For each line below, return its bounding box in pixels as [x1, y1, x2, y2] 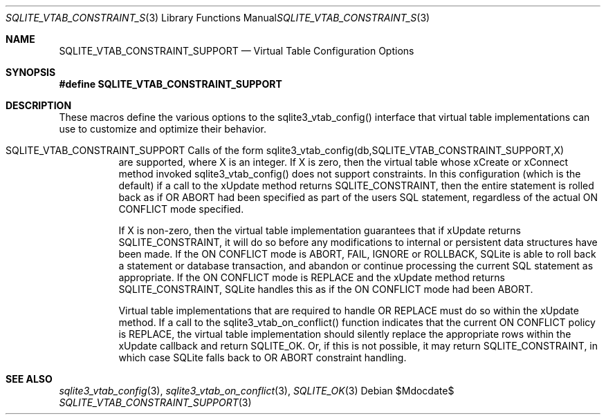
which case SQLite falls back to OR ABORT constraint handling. [118, 352, 407, 363]
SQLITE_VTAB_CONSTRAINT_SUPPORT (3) [59, 397, 252, 408]
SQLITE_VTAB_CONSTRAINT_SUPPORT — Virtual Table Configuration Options [59, 45, 414, 57]
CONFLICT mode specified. [118, 203, 244, 215]
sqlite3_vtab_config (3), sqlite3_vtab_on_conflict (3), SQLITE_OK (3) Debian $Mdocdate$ [59, 385, 454, 397]
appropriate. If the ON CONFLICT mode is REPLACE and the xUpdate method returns [118, 271, 505, 283]
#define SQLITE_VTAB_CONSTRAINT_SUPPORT [59, 78, 282, 90]
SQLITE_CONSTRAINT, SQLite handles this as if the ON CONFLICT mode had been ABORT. [118, 283, 533, 295]
